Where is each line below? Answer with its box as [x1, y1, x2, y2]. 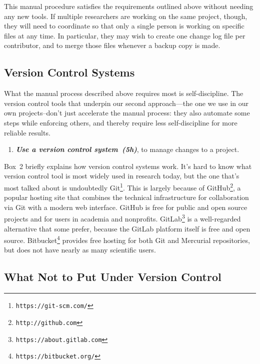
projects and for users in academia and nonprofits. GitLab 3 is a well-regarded [4, 212, 241, 224]
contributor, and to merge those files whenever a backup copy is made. [4, 40, 220, 50]
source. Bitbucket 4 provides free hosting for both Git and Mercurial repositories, [4, 233, 250, 245]
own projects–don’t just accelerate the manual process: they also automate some [4, 107, 250, 118]
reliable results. [4, 127, 50, 137]
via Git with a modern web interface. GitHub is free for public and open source [4, 201, 247, 212]
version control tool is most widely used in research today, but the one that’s [4, 170, 239, 181]
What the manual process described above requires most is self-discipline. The [4, 88, 243, 98]
